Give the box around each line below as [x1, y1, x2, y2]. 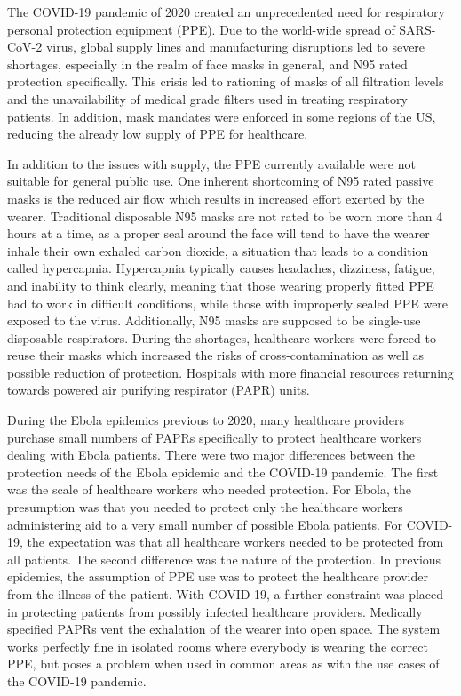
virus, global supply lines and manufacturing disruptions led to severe [45, 37, 425, 56]
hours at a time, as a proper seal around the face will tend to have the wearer [7, 224, 430, 243]
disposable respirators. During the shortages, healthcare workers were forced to [7, 328, 436, 347]
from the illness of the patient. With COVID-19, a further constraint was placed [7, 585, 444, 603]
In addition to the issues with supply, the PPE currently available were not [7, 154, 416, 172]
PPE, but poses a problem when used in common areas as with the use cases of [7, 654, 440, 673]
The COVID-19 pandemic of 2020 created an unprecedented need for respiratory [7, 3, 445, 20]
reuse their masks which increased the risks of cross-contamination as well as [7, 346, 425, 364]
